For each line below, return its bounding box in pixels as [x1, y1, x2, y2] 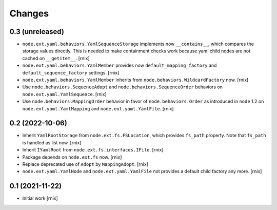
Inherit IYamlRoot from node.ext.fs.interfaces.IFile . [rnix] [22, 147, 164, 153]
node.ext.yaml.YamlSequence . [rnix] [22, 91, 107, 97]
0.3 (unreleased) [9, 27, 64, 36]
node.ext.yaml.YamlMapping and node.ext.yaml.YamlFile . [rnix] [22, 105, 174, 111]
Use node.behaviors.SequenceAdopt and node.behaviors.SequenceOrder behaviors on [22, 84, 223, 90]
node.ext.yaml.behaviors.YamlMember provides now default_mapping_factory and [22, 62, 217, 69]
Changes [9, 8, 49, 19]
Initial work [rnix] [22, 195, 58, 201]
